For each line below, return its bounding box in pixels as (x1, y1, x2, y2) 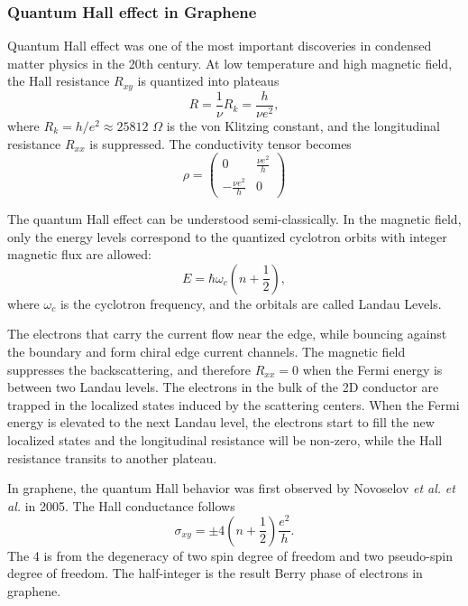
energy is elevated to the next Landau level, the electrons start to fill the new (7, 413, 435, 432)
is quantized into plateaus (137, 71, 280, 90)
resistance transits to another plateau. (7, 448, 217, 467)
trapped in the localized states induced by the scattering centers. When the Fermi (7, 395, 460, 414)
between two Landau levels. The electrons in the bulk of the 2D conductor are (7, 378, 439, 396)
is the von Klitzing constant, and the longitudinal (166, 116, 440, 135)
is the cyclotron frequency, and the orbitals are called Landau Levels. (60, 294, 442, 312)
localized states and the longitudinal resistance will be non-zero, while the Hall (7, 430, 443, 449)
